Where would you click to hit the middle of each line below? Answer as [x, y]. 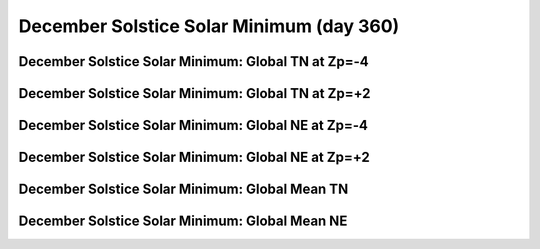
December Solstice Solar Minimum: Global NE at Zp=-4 [193, 125]
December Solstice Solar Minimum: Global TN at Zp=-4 [193, 61]
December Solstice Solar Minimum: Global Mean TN [183, 189]
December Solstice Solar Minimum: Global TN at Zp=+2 [194, 93]
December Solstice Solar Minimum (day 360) [209, 26]
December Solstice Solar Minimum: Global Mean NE [183, 221]
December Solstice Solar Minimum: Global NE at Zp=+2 [194, 157]
